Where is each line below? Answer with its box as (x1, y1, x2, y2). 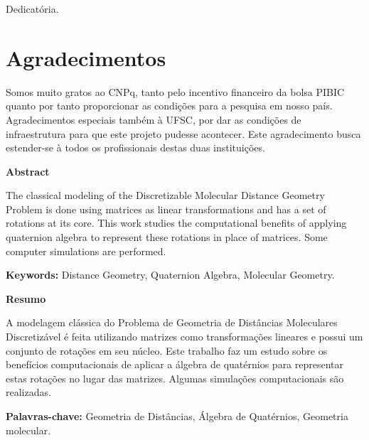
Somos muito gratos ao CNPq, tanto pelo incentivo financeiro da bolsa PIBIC (6, 84, 345, 99)
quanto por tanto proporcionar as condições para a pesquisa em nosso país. (6, 98, 333, 113)
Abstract (6, 163, 50, 178)
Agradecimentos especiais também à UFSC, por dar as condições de (6, 112, 301, 127)
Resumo (6, 291, 46, 306)
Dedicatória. (6, 1, 59, 16)
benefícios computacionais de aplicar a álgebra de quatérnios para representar (6, 357, 344, 372)
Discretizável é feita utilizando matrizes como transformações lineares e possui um (6, 329, 363, 344)
